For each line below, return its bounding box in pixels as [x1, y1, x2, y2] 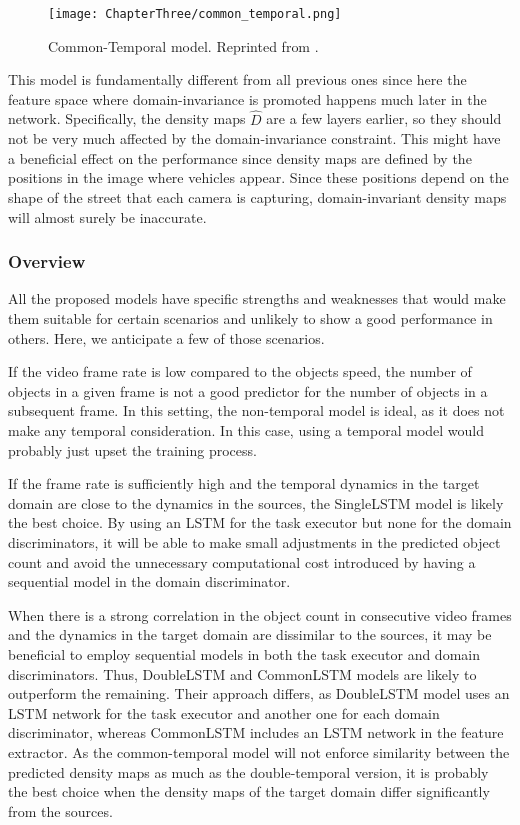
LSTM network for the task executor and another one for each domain [8, 702, 440, 723]
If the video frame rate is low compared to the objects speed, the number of [8, 361, 472, 382]
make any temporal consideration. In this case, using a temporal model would [8, 420, 485, 440]
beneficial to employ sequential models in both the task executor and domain [8, 643, 480, 664]
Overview [8, 249, 86, 274]
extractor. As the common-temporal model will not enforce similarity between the [8, 741, 510, 762]
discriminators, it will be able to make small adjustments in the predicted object [8, 531, 501, 552]
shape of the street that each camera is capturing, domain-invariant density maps [8, 187, 507, 208]
